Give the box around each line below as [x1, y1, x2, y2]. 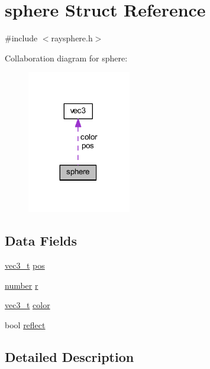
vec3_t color [5, 299, 50, 311]
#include [5, 32, 38, 44]
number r [5, 279, 38, 291]
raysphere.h [51, 32, 93, 44]
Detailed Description [5, 348, 134, 365]
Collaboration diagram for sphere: [5, 51, 128, 64]
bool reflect [5, 319, 46, 331]
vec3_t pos [5, 259, 45, 272]
